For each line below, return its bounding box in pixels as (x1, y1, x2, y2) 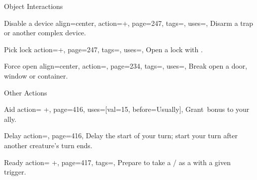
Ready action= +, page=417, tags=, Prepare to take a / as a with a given (4, 157, 231, 167)
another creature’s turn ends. (4, 140, 92, 150)
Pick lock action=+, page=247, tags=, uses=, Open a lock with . (4, 44, 203, 54)
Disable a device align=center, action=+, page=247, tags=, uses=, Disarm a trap (4, 17, 254, 28)
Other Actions (4, 87, 47, 97)
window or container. (4, 70, 68, 81)
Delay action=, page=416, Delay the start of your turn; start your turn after (4, 130, 238, 141)
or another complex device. (4, 27, 86, 38)
